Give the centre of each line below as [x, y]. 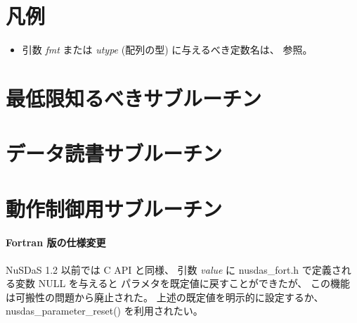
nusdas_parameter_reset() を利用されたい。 [104, 311]
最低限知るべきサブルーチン [134, 97]
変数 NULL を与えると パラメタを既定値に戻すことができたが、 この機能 [183, 283]
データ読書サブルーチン [114, 153]
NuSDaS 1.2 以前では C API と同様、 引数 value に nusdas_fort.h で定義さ [174, 269]
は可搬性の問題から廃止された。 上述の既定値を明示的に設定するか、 [165, 297]
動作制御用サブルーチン [114, 208]
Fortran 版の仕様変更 [56, 242]
